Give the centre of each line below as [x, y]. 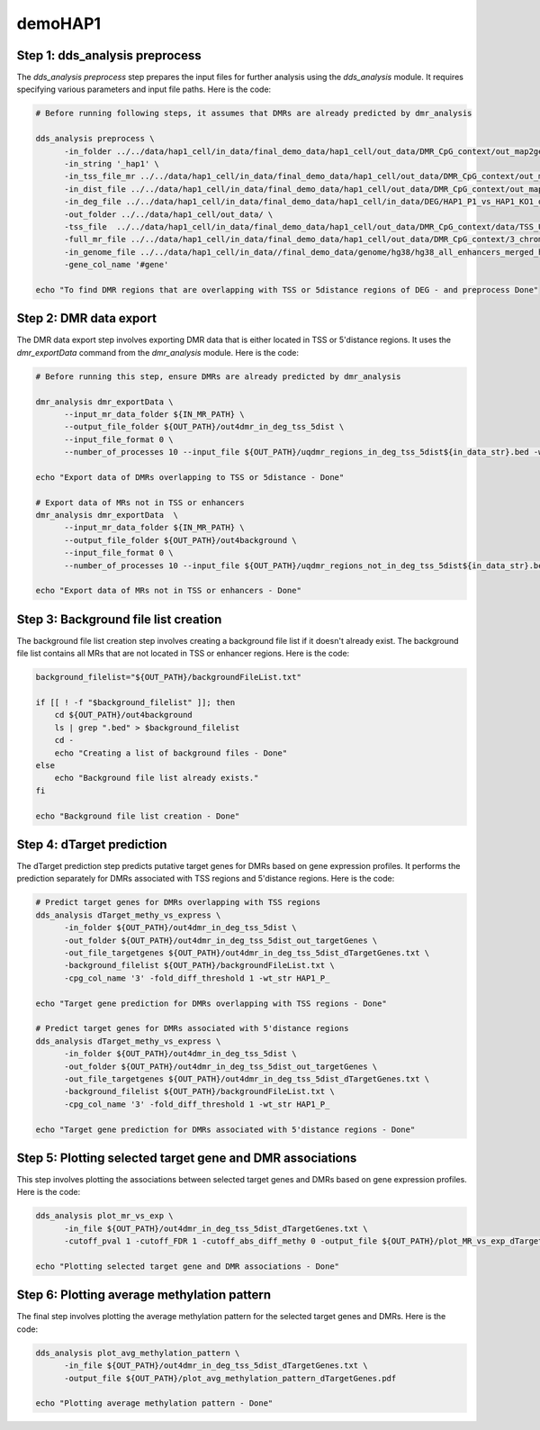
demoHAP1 [59, 23]
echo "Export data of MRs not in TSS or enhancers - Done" [168, 591]
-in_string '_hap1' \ [112, 163]
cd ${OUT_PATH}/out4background [123, 715]
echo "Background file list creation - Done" [138, 816]
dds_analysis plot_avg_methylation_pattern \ [138, 1353]
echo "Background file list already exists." [157, 778]
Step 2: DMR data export [87, 318]
